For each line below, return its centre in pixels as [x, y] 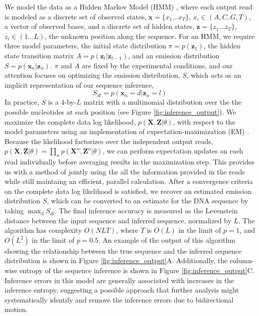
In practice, [22, 102]
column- [242, 260]
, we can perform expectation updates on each [173, 151]
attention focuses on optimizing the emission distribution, [92, 75]
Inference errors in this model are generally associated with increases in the [119, 280]
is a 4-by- [62, 102]
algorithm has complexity [43, 230]
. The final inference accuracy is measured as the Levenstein [146, 211]
